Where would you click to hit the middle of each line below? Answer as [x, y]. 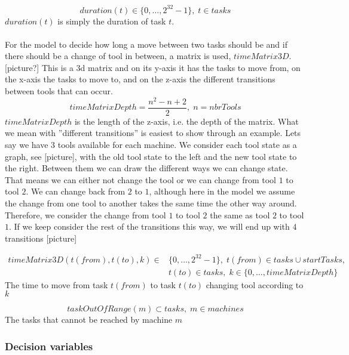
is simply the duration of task [112, 21]
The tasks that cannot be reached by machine [89, 319]
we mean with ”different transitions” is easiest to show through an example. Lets [153, 133]
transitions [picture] [41, 238]
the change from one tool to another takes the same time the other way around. [151, 203]
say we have [27, 144]
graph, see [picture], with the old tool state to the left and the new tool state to [151, 156]
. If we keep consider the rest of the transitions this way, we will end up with [149, 226]
